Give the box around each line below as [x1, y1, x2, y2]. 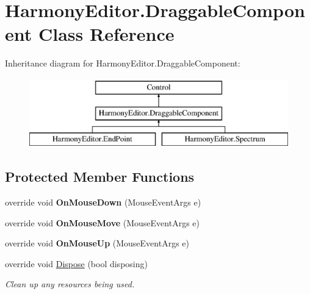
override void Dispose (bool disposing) [5, 257, 148, 270]
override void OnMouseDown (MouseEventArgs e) [5, 196, 201, 209]
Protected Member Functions [5, 167, 195, 186]
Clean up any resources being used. [5, 278, 135, 290]
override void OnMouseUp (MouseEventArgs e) [5, 237, 189, 249]
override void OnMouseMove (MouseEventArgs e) [5, 216, 200, 229]
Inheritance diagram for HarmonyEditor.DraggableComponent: [5, 57, 240, 70]
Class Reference [38, 21, 175, 46]
